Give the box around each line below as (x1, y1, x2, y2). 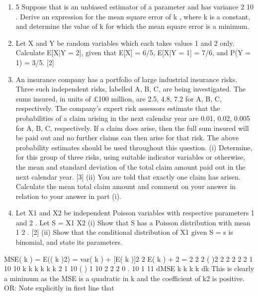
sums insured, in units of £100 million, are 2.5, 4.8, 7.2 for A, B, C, (15, 93, 222, 103)
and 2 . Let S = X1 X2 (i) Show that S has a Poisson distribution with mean (15, 217, 251, 227)
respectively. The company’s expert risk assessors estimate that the (15, 103, 220, 113)
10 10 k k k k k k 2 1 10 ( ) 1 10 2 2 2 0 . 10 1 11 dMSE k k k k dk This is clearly (4, 263, 255, 274)
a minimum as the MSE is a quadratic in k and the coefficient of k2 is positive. (4, 273, 245, 283)
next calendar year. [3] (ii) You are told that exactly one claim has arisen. (15, 171, 241, 182)
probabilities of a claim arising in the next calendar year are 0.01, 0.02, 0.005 (15, 112, 250, 123)
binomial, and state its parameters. (15, 237, 122, 247)
